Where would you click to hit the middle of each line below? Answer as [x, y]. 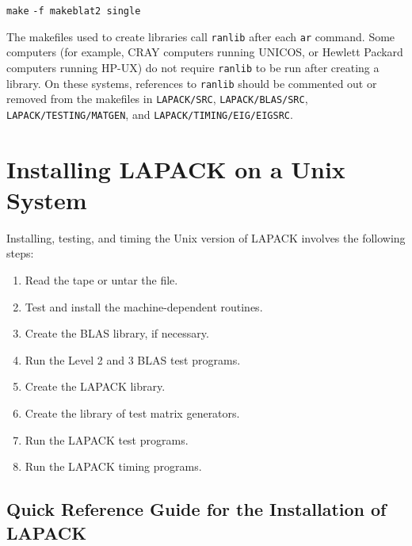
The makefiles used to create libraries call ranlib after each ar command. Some [201, 36]
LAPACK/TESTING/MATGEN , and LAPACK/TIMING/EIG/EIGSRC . [150, 114]
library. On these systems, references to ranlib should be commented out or [192, 83]
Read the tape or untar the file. [101, 280]
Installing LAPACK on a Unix [176, 168]
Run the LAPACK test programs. [107, 439]
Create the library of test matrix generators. [132, 413]
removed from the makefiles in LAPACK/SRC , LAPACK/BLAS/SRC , [157, 99]
